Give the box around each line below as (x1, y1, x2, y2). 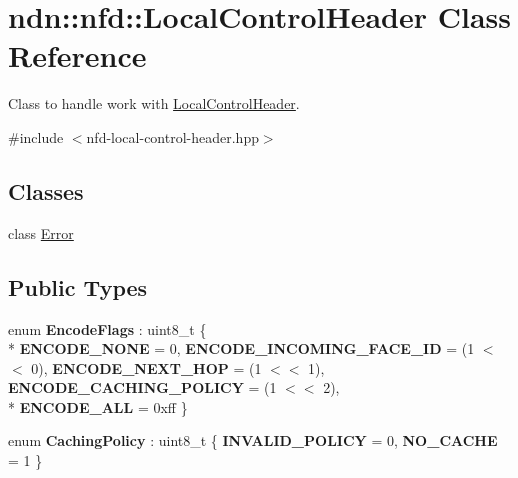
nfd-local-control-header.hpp (86, 126, 259, 147)
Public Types (8, 271, 148, 302)
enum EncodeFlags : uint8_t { (8, 318, 207, 339)
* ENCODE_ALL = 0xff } (8, 396, 188, 417)
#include (8, 126, 64, 147)
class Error (8, 222, 74, 243)
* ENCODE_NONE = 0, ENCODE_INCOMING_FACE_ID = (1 (8, 338, 475, 359)
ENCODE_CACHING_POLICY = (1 (8, 377, 277, 398)
